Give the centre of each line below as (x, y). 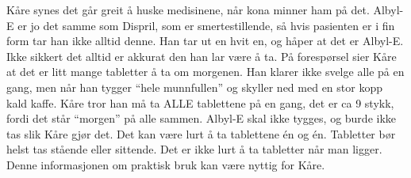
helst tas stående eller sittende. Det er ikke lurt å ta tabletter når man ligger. (194, 149)
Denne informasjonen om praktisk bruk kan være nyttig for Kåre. (166, 164)
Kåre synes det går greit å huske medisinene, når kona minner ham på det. (188, 9)
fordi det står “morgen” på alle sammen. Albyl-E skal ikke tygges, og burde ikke (202, 118)
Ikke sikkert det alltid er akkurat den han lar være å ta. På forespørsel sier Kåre (202, 56)
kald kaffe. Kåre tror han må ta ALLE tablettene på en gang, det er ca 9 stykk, (200, 102)
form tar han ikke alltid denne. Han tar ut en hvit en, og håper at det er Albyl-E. (205, 41)
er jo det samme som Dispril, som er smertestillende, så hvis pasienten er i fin (206, 25)
